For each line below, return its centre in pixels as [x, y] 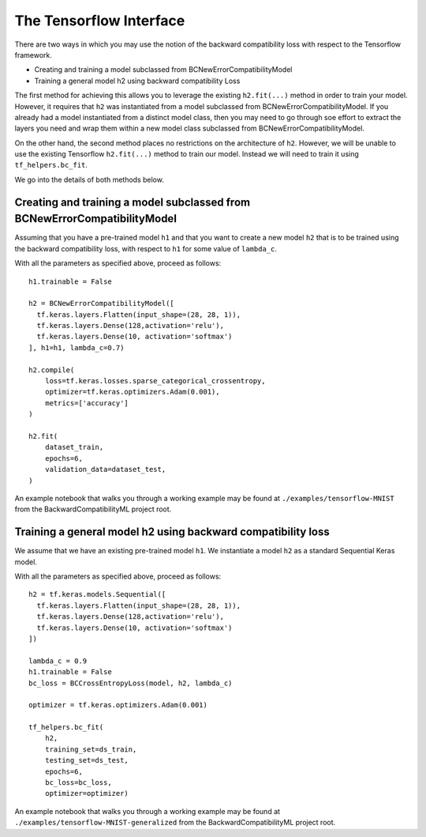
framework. [34, 55]
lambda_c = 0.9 [58, 661]
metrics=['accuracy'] [87, 403]
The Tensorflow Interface [100, 21]
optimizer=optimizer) [87, 794]
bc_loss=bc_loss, [78, 783]
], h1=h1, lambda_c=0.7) [77, 347]
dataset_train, [74, 447]
